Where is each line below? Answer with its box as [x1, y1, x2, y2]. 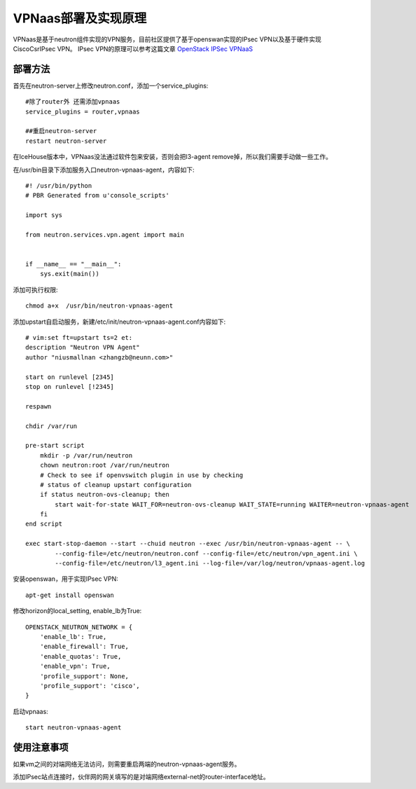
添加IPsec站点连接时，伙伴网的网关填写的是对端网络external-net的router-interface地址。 [13, 773, 270, 781]
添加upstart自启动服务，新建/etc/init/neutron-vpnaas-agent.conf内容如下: [13, 317, 226, 326]
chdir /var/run [25, 422, 78, 430]
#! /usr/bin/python [25, 181, 92, 189]
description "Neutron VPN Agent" [25, 343, 140, 352]
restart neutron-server [25, 137, 107, 145]
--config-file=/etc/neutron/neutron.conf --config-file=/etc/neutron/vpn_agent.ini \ [55, 549, 358, 557]
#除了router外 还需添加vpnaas [25, 98, 120, 106]
